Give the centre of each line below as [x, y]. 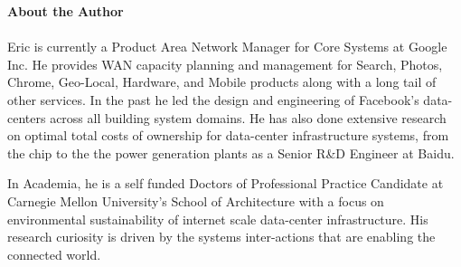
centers [27, 117]
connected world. [54, 254]
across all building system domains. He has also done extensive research [248, 117]
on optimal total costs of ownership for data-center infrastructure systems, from [228, 135]
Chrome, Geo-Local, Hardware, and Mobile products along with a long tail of [222, 82]
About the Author [66, 11]
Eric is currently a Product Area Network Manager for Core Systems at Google [227, 47]
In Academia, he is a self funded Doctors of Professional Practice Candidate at [226, 183]
